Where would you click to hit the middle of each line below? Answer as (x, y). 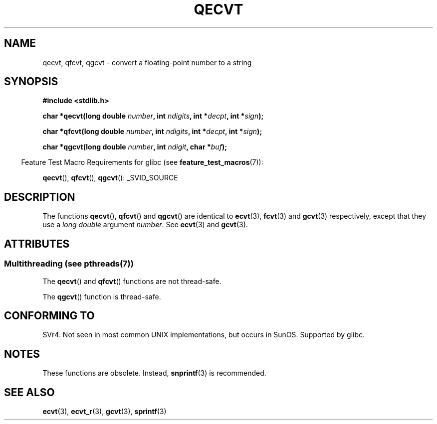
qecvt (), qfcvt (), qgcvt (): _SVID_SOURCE (110, 178)
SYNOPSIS (31, 82)
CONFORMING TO (49, 315)
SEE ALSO (29, 392)
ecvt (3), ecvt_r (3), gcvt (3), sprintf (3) (105, 412)
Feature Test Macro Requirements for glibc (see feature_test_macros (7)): (142, 162)
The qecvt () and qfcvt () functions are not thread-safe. (132, 281)
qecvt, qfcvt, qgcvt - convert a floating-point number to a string (147, 62)
